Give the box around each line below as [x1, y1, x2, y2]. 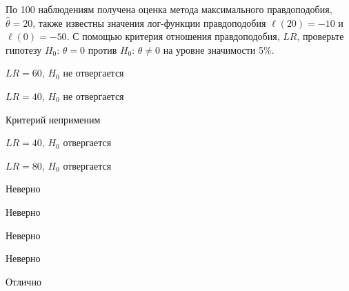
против [88, 42, 117, 57]
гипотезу [6, 42, 42, 57]
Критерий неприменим [6, 112, 101, 126]
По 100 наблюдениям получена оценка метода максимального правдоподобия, [6, 2, 332, 16]
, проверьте [297, 29, 344, 43]
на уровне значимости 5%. [163, 42, 275, 57]
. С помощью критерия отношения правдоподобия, [66, 29, 280, 43]
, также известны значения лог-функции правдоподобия [32, 15, 266, 30]
